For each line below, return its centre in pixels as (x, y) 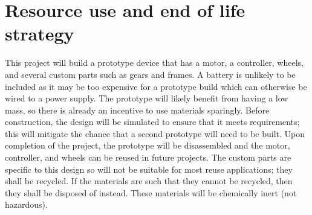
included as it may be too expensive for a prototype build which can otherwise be (156, 86)
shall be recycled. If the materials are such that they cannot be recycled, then (149, 181)
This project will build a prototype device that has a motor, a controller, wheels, (154, 63)
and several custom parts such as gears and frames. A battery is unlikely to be (150, 74)
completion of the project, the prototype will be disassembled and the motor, (148, 145)
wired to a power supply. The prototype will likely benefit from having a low (147, 98)
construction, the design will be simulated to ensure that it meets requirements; (152, 122)
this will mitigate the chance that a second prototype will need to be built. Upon (155, 133)
